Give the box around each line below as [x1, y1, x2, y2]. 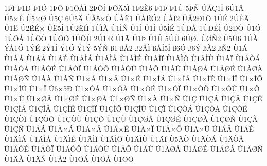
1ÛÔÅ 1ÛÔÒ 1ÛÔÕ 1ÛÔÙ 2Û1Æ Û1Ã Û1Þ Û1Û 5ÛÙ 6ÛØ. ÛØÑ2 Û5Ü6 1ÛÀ [4, 32, 258, 43]
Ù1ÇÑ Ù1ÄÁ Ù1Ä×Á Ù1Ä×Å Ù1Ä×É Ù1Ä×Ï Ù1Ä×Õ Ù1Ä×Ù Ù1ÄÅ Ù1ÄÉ [4, 123, 254, 134]
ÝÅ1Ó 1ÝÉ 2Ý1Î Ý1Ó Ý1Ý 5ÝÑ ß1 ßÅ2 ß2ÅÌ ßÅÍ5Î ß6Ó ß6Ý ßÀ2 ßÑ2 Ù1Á [4, 43, 248, 53]
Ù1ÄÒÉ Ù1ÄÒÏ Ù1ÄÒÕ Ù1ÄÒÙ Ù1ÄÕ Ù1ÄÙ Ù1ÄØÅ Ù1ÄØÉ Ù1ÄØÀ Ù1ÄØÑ [4, 143, 263, 154]
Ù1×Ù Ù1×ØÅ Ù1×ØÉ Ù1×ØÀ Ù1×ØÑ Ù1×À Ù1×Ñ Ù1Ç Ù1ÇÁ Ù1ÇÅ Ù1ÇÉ [4, 93, 262, 104]
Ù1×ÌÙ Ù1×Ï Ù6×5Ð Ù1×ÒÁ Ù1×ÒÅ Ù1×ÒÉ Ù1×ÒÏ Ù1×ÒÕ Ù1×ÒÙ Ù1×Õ [4, 83, 260, 94]
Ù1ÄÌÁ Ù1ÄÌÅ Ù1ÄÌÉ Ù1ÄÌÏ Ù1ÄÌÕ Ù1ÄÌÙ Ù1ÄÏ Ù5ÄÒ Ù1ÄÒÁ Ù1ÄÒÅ [4, 133, 244, 144]
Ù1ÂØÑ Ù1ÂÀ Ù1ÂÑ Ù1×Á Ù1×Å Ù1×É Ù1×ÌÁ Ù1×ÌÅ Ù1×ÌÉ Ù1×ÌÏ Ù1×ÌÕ [4, 73, 263, 84]
